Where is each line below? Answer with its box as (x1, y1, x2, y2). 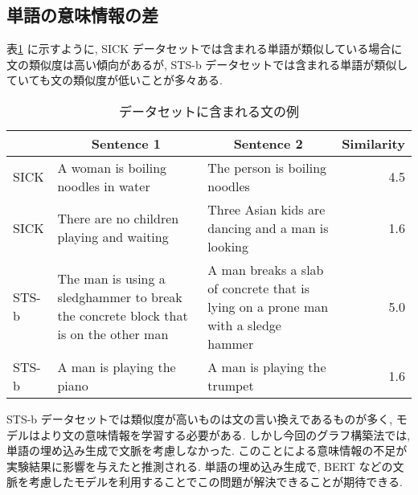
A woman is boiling (57, 157, 167, 177)
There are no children (57, 209, 179, 228)
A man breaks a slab (207, 260, 324, 279)
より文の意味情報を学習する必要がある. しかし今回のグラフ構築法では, (39, 426, 411, 443)
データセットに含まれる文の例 (118, 101, 299, 121)
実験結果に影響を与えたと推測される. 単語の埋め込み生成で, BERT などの (6, 457, 393, 474)
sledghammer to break (57, 288, 182, 307)
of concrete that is (207, 278, 310, 297)
